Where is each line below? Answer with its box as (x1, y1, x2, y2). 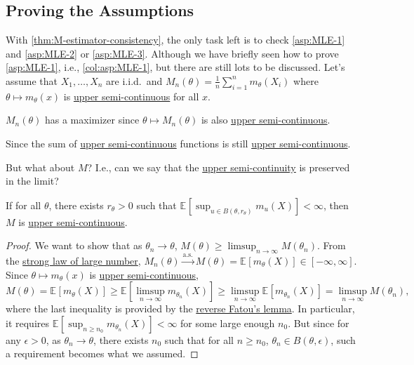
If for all (6, 197, 41, 212)
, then (323, 197, 349, 212)
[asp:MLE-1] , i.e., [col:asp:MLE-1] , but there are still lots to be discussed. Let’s (6, 60, 345, 74)
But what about (6, 159, 75, 174)
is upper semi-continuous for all (63, 88, 199, 103)
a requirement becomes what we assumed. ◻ (6, 346, 199, 361)
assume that (6, 73, 58, 88)
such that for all (164, 332, 234, 347)
